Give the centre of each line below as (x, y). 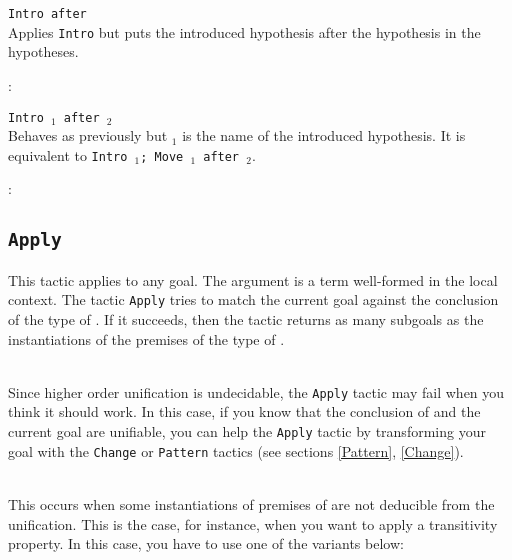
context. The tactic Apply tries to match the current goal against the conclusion (253, 299)
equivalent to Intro (68, 154)
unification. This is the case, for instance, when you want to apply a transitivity (253, 523)
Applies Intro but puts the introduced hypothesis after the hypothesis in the (244, 31)
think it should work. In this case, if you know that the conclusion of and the (244, 411)
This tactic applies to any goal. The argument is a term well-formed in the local (253, 279)
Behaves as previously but (88, 135)
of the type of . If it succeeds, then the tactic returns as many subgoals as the (246, 319)
